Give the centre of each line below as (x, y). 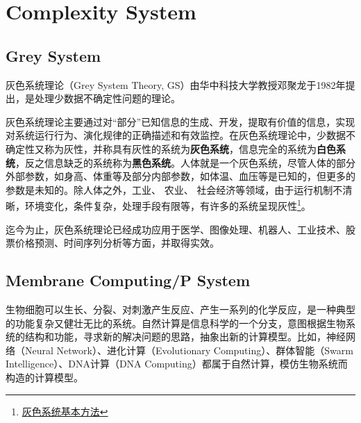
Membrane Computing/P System (128, 280)
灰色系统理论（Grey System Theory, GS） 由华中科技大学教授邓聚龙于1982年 (176, 84)
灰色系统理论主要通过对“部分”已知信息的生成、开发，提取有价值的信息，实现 (180, 121)
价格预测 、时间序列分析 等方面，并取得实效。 (117, 243)
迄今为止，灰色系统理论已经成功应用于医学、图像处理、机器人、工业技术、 (176, 229)
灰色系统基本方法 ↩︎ (65, 411)
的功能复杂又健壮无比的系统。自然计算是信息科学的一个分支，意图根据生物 (176, 323)
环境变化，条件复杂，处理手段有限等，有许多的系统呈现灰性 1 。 (168, 205)
